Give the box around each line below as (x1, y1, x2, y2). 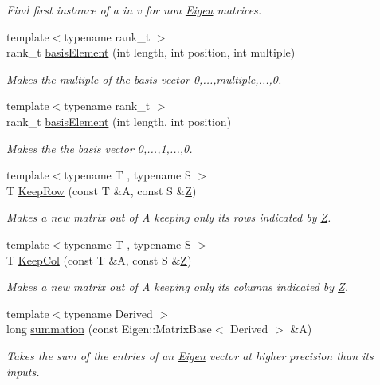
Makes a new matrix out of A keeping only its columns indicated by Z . (6, 278, 349, 295)
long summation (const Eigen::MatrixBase (6, 320, 212, 337)
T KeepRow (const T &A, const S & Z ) (6, 182, 197, 198)
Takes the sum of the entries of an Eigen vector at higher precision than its (6, 347, 374, 363)
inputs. (6, 363, 40, 379)
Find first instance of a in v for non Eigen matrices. (6, 2, 262, 18)
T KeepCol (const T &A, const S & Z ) (6, 251, 192, 268)
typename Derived (64, 304, 153, 321)
